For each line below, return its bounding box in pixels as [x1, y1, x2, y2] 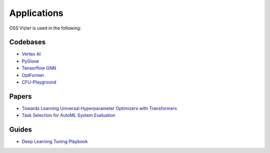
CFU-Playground [21, 79, 57, 85]
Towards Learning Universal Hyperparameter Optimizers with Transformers [21, 105, 177, 111]
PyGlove [21, 58, 39, 64]
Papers [9, 92, 32, 100]
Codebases [9, 38, 46, 46]
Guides [9, 125, 32, 134]
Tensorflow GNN [21, 65, 56, 71]
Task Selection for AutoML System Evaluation [21, 112, 116, 118]
